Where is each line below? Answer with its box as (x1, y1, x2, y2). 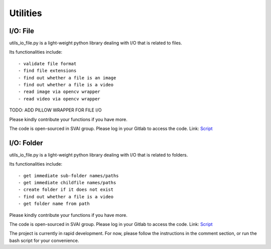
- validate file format (18, 61, 77, 66)
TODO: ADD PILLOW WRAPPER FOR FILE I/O (9, 107, 102, 113)
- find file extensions (18, 68, 77, 74)
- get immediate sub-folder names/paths (18, 173, 119, 178)
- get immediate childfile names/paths (18, 180, 116, 186)
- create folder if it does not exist (18, 187, 114, 193)
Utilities (9, 8, 42, 19)
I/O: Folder (9, 139, 43, 147)
